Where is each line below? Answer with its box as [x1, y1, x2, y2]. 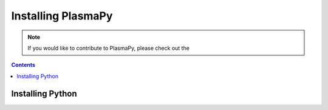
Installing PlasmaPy [11, 9, 113, 22]
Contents [11, 61, 36, 69]
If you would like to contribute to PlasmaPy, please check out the [27, 44, 190, 52]
